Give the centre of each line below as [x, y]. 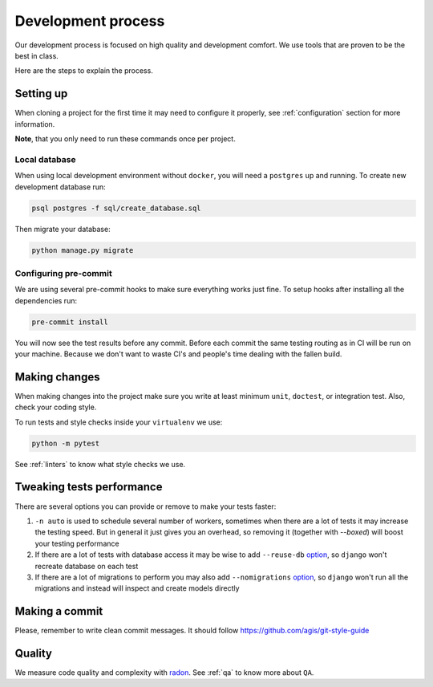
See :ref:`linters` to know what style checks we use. [100, 464]
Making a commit [59, 611]
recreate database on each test [87, 566]
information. [35, 124]
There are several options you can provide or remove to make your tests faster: [146, 506]
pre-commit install [70, 322]
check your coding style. [56, 407]
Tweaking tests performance [89, 487]
